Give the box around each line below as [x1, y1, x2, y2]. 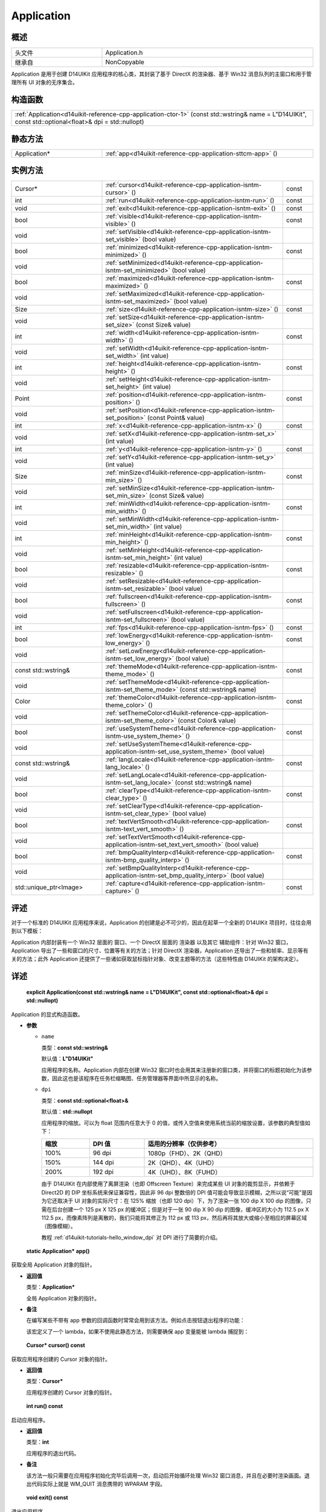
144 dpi [92, 1158, 114, 1167]
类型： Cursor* [26, 1378, 63, 1385]
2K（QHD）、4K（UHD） [148, 1159, 218, 1167]
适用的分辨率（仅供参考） [148, 1140, 221, 1149]
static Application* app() [26, 1248, 90, 1255]
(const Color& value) [177, 717, 237, 725]
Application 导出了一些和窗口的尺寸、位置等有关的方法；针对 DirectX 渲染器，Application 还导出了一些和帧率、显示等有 [11, 947, 309, 954]
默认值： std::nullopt [41, 1108, 93, 1115]
